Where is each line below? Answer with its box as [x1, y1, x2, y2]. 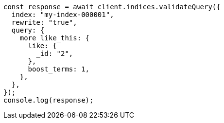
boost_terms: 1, [28, 65, 90, 73]
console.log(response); [3, 96, 94, 104]
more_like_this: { [19, 34, 90, 42]
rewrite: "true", [11, 18, 77, 26]
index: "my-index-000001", [11, 11, 114, 18]
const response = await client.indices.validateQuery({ [3, 3, 221, 11]
